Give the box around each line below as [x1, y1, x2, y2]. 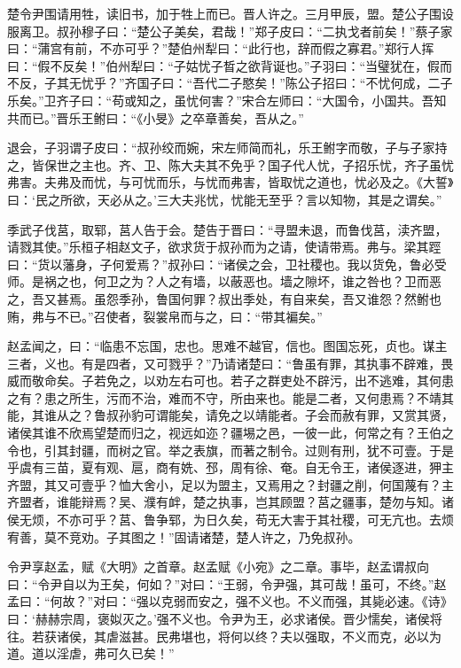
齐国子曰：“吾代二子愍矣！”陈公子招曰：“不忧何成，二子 [124, 74, 453, 92]
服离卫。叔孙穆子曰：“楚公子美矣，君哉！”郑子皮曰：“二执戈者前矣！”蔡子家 [7, 21, 453, 40]
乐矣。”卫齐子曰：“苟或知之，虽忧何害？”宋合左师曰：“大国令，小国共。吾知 [7, 90, 447, 109]
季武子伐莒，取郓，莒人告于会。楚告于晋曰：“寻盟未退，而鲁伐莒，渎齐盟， [7, 220, 448, 238]
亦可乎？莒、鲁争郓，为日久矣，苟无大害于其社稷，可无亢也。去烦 [68, 510, 454, 529]
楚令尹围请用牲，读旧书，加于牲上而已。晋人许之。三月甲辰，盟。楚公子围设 [7, 4, 454, 22]
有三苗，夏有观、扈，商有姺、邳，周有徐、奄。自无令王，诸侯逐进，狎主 [31, 458, 454, 477]
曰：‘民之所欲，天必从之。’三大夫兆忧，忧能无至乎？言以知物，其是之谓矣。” [7, 190, 442, 208]
